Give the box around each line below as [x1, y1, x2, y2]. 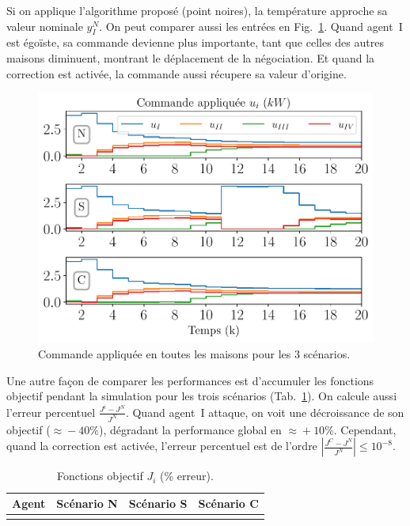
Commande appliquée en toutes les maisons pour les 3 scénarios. [38, 346, 351, 362]
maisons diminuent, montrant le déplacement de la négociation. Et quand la [6, 49, 375, 66]
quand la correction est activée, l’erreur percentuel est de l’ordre [6, 437, 317, 454]
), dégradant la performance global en [99, 421, 282, 437]
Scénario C [198, 495, 259, 511]
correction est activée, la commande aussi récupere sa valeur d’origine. [6, 65, 347, 81]
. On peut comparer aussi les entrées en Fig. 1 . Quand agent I [99, 17, 403, 34]
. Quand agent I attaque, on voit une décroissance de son [125, 403, 404, 420]
